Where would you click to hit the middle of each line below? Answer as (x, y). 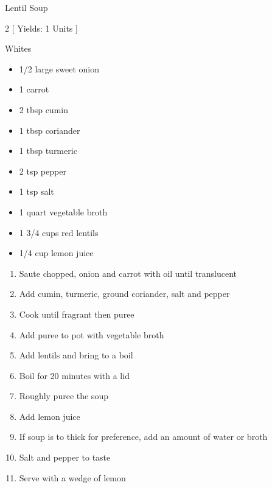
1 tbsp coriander (50, 130)
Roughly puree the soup (64, 396)
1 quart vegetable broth (63, 211)
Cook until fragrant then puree (77, 314)
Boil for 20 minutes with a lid (74, 375)
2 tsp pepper (43, 171)
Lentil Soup (26, 7)
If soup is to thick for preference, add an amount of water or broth (143, 437)
